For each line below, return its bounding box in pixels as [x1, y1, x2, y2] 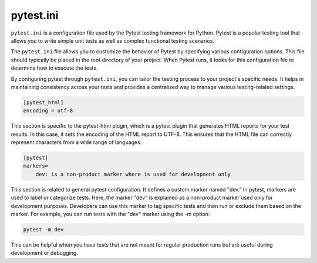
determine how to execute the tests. [11, 64, 98, 71]
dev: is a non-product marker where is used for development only [35, 170, 231, 177]
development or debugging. [11, 250, 79, 257]
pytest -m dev [23, 226, 64, 233]
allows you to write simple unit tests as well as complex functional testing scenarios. [11, 37, 214, 44]
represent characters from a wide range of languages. [11, 139, 142, 146]
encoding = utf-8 [23, 107, 73, 114]
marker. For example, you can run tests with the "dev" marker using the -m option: [11, 210, 210, 217]
